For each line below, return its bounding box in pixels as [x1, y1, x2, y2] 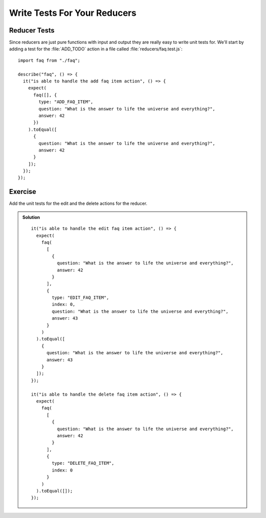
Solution [22, 214, 40, 220]
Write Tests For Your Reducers [9, 7, 136, 18]
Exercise [9, 187, 36, 196]
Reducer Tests [9, 26, 55, 35]
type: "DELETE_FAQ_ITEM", [52, 460, 114, 466]
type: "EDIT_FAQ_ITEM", [52, 295, 109, 300]
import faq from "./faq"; [18, 57, 81, 63]
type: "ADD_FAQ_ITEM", [38, 99, 94, 105]
